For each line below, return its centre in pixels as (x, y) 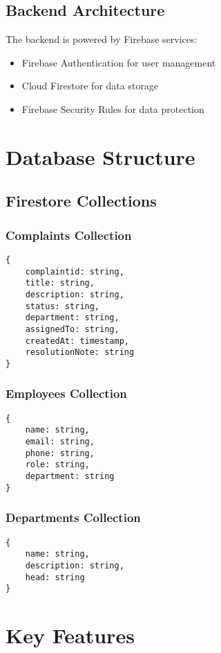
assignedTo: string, (72, 329)
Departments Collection (73, 517)
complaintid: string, (75, 271)
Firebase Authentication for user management (119, 62)
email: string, (60, 442)
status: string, (63, 306)
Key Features (70, 635)
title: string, (60, 283)
